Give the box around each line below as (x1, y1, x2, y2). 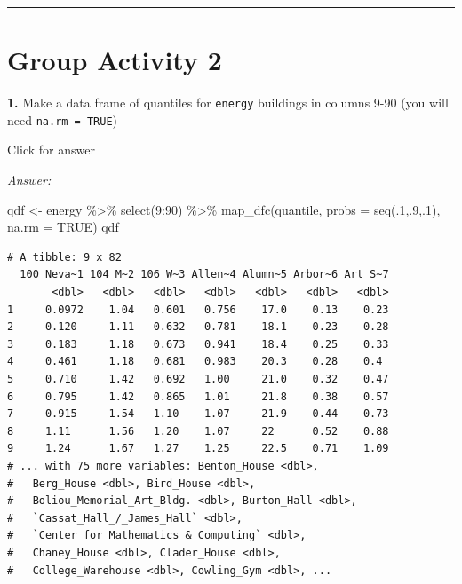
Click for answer (7, 140, 95, 159)
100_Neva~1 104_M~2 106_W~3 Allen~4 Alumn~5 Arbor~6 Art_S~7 (20, 268, 389, 281)
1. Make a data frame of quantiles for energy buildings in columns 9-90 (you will (7, 93, 449, 112)
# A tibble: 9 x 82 (7, 250, 122, 264)
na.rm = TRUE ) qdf (7, 217, 119, 236)
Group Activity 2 (7, 42, 222, 78)
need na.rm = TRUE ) (7, 110, 118, 129)
